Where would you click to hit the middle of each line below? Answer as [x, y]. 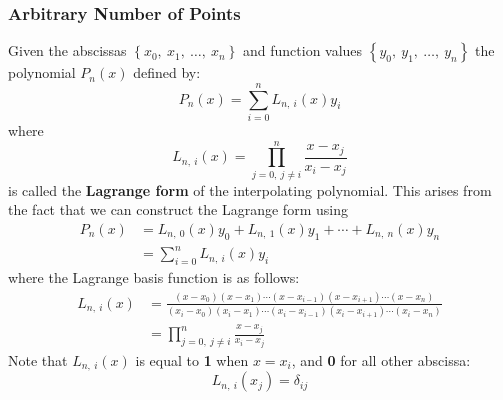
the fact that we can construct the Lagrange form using [178, 209]
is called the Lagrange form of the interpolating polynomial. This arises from [250, 189]
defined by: [167, 72]
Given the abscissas [67, 50]
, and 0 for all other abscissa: [381, 360]
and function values [302, 50]
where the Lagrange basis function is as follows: [154, 277]
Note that [38, 360]
